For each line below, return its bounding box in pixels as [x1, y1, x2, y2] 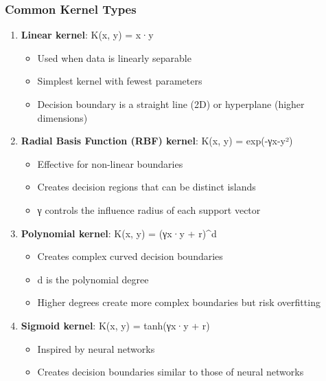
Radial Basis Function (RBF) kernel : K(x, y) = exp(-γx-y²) [21, 133, 293, 148]
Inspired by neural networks [37, 341, 155, 356]
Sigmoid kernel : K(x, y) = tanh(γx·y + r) [21, 318, 210, 332]
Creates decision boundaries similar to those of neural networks [37, 364, 304, 379]
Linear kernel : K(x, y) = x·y [21, 28, 154, 42]
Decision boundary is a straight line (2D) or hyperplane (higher [37, 97, 305, 111]
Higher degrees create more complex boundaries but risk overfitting [37, 295, 321, 309]
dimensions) [37, 110, 88, 124]
